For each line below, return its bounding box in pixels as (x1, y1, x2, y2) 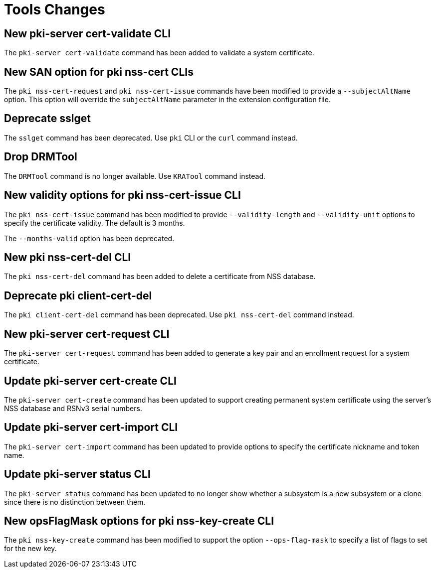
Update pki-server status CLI (4, 468, 151, 481)
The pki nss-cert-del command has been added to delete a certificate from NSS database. (4, 272, 316, 281)
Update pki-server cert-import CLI (4, 421, 178, 434)
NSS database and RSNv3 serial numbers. (4, 404, 142, 413)
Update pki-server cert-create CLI (4, 374, 177, 387)
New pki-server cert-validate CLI (4, 27, 171, 40)
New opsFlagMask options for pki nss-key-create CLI (4, 515, 274, 528)
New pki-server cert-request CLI (4, 327, 170, 340)
